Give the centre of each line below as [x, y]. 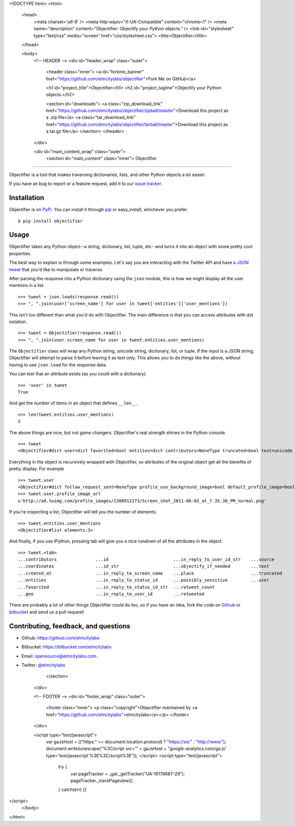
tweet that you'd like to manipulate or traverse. [56, 269]
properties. [20, 253]
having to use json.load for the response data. [58, 364]
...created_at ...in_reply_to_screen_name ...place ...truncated [150, 573]
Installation [27, 198]
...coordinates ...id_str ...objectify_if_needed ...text [144, 566]
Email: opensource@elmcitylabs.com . [59, 656]
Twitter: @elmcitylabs [44, 665]
